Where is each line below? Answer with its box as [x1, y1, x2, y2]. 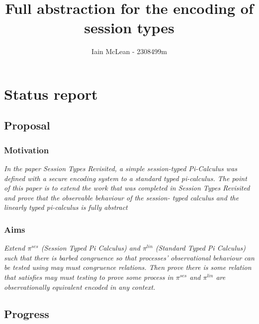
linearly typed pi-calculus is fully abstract [4, 202, 128, 212]
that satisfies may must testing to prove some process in [4, 272, 173, 282]
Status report [4, 83, 98, 104]
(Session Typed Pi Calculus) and [41, 243, 140, 253]
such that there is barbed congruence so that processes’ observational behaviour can [4, 252, 255, 262]
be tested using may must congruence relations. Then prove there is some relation [4, 262, 252, 272]
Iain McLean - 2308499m [91, 46, 167, 57]
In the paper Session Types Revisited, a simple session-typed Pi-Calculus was [4, 163, 238, 174]
